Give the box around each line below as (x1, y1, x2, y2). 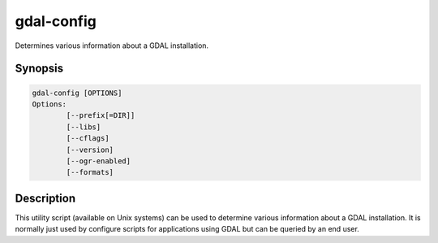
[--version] (66, 145, 114, 154)
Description (15, 191, 76, 205)
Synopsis (15, 62, 64, 76)
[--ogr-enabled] (66, 156, 131, 166)
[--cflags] (66, 134, 109, 143)
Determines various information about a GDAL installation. (15, 41, 209, 50)
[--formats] (66, 167, 114, 177)
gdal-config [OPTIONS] (32, 88, 122, 98)
